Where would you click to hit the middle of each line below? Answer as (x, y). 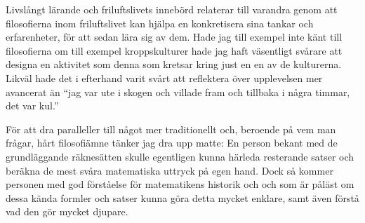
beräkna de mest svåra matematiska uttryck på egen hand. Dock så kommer (170, 170)
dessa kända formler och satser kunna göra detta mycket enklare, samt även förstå (182, 197)
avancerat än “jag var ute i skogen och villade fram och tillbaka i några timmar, (178, 92)
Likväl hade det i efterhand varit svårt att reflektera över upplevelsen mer (164, 77)
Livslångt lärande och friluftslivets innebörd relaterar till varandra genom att (172, 9)
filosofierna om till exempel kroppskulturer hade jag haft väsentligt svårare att (174, 50)
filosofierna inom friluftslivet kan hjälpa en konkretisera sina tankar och (160, 23)
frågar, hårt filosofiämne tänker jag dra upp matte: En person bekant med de (172, 143)
